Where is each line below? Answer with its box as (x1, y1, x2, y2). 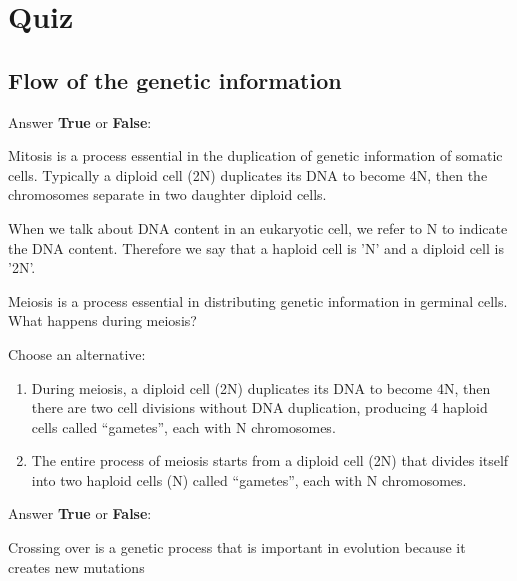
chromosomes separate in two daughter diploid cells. (8, 184, 327, 205)
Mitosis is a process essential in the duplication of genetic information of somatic (8, 145, 503, 166)
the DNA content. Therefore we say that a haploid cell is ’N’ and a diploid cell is (8, 237, 504, 258)
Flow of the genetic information (8, 64, 342, 95)
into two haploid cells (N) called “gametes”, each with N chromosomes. (31, 469, 467, 490)
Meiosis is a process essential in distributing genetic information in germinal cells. (8, 290, 508, 311)
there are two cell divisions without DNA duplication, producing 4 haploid (31, 397, 488, 418)
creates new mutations (8, 556, 145, 577)
